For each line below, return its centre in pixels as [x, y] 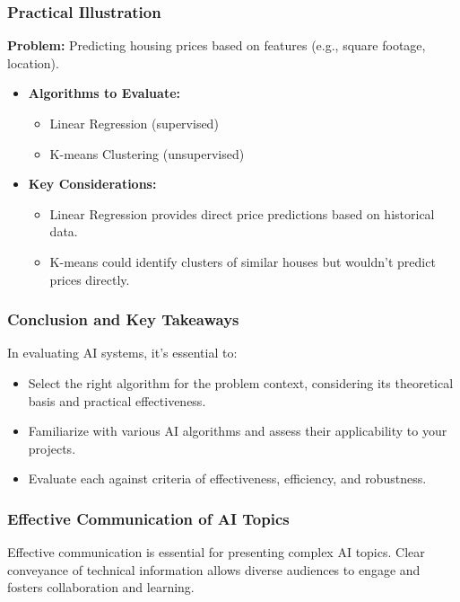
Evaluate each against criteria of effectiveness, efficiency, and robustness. [227, 478]
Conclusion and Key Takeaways [123, 319]
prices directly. [90, 279]
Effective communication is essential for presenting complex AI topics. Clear [216, 552]
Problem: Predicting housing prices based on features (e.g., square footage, [217, 45]
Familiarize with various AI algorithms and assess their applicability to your [238, 431]
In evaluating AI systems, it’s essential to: [122, 353]
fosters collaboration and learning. [101, 587]
